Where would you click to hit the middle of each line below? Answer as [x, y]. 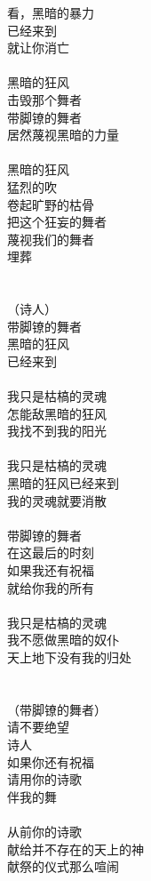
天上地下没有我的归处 [69, 657]
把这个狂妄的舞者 [57, 222]
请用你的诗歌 [44, 779]
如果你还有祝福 [51, 761]
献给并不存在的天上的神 [75, 849]
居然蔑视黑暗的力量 [63, 135]
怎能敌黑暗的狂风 [57, 413]
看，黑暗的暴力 [51, 12]
